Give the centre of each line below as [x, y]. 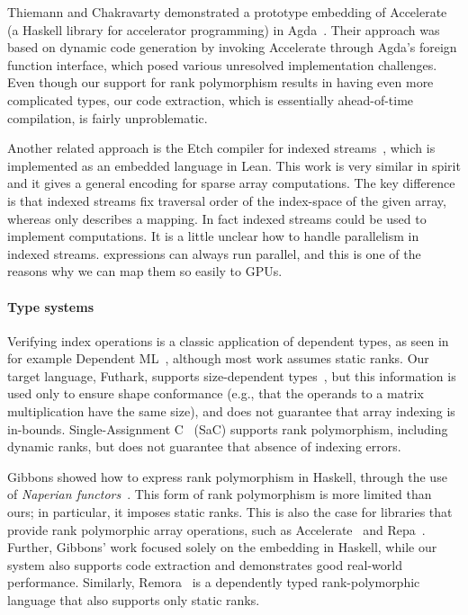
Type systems [50, 306]
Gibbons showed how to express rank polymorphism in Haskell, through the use [227, 476]
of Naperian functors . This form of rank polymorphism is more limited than [220, 494]
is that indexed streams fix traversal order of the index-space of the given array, [227, 200]
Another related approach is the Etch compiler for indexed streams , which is [221, 148]
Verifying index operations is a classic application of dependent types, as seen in [228, 340]
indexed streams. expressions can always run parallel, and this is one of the [214, 253]
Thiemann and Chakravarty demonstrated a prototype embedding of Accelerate [227, 12]
